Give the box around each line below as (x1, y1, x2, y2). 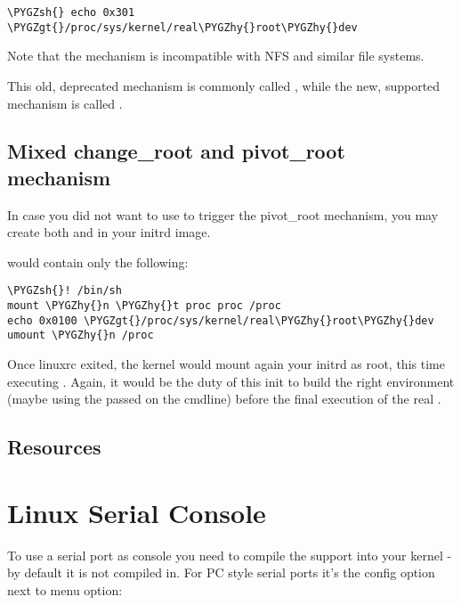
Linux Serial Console (7, 494, 266, 530)
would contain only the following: (7, 252, 189, 271)
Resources (7, 433, 101, 461)
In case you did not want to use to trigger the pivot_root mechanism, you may (7, 205, 439, 224)
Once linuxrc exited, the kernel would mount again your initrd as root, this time (7, 355, 445, 373)
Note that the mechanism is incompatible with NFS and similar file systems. (7, 46, 425, 65)
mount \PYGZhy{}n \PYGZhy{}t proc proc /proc (7, 299, 281, 313)
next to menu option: (7, 580, 123, 599)
